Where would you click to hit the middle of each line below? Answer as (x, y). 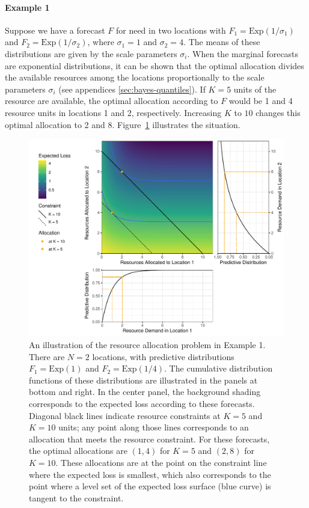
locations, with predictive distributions (163, 356)
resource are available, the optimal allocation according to (112, 101)
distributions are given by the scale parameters (91, 53)
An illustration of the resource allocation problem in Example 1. (147, 345)
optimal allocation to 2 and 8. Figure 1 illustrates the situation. (123, 124)
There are (47, 356)
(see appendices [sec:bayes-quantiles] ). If (132, 89)
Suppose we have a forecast (55, 30)
